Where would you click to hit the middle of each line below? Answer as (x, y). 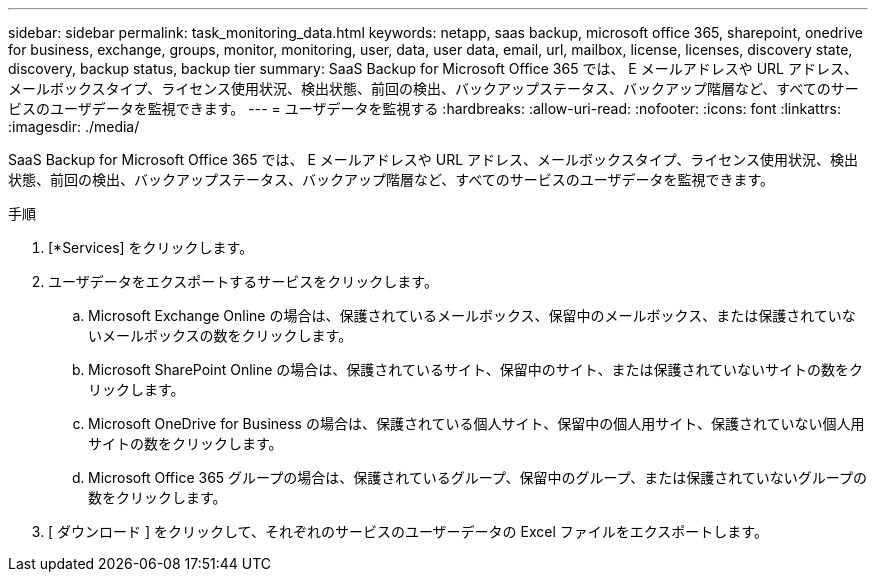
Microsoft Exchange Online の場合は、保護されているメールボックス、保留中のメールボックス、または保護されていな (472, 315)
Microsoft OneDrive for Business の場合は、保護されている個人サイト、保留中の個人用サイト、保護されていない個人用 (476, 423)
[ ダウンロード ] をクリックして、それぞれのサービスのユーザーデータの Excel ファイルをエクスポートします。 (408, 531)
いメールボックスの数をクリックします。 (220, 335)
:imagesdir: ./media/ (74, 126)
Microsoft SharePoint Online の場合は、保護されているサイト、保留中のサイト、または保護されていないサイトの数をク (475, 369)
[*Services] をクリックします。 (151, 247)
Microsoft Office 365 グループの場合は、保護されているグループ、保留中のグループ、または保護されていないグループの (478, 477)
